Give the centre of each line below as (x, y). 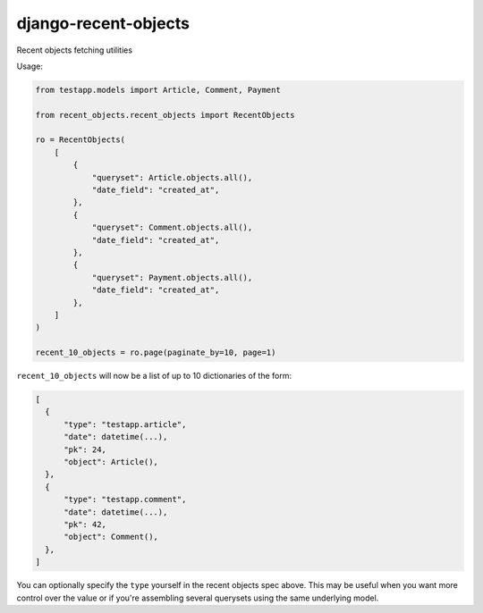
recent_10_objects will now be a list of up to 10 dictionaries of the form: (154, 376)
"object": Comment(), (111, 537)
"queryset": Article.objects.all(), (172, 177)
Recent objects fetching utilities (75, 50)
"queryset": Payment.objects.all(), (172, 277)
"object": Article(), (111, 462)
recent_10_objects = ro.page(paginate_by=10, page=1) (156, 353)
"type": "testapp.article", (125, 424)
